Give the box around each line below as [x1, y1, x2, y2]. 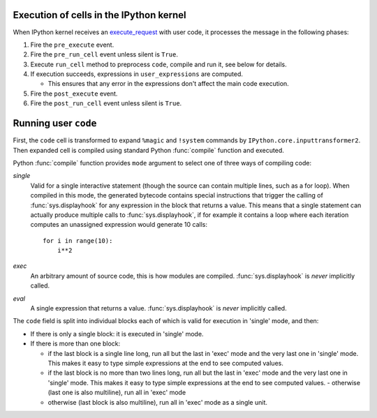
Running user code [13, 117, 97, 129]
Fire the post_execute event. [30, 89, 118, 98]
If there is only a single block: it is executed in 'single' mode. [30, 329, 204, 338]
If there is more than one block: [30, 339, 121, 348]
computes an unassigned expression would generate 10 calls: [30, 221, 207, 229]
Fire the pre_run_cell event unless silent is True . [30, 50, 178, 59]
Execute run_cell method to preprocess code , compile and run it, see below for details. [30, 60, 288, 68]
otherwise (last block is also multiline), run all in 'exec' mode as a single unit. [47, 398, 268, 406]
